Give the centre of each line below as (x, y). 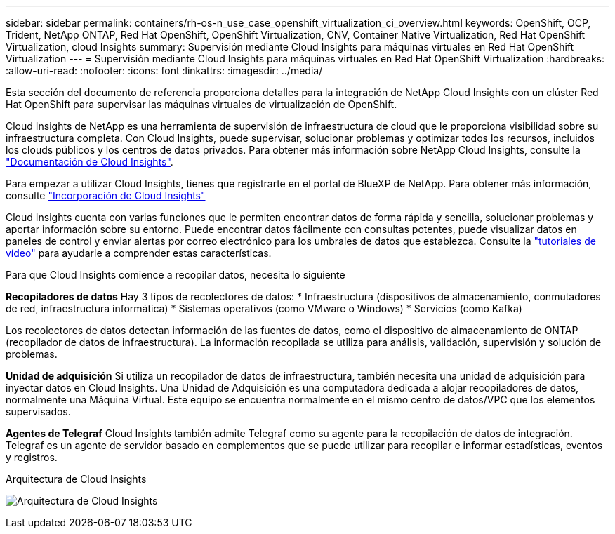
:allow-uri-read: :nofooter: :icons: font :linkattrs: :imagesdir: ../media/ (164, 71)
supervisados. (38, 412)
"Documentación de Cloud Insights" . (90, 162)
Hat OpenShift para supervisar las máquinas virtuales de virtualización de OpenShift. (201, 104)
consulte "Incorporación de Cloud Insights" (106, 195)
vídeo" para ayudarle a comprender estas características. (139, 253)
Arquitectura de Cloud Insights (76, 479)
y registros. (32, 457)
